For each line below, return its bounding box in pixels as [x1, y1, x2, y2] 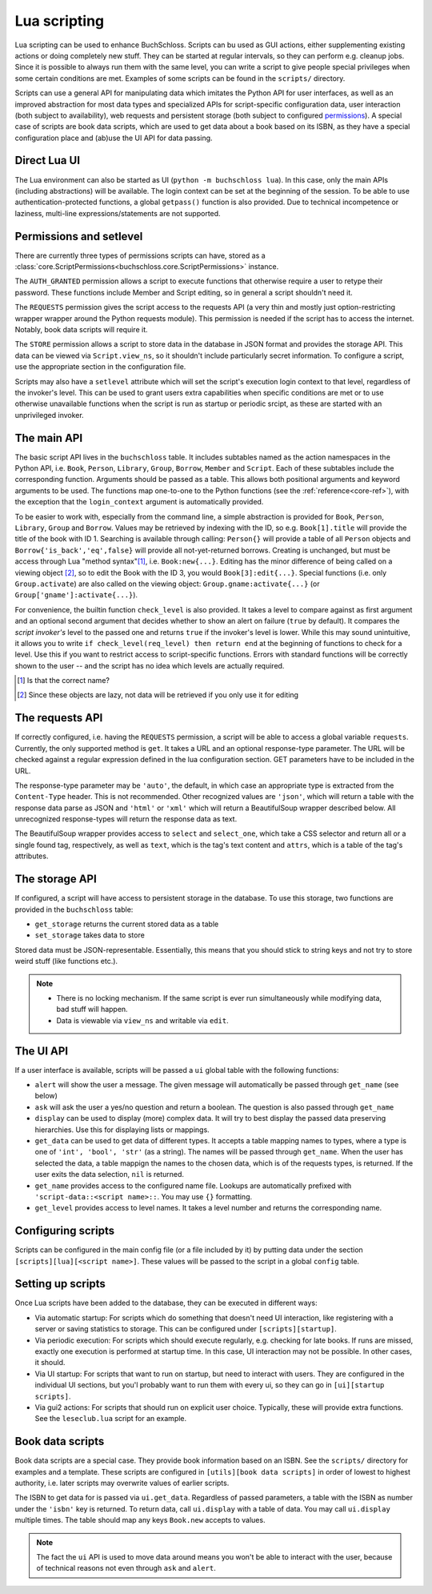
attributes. [14, 851, 49, 861]
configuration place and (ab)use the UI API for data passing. [14, 133, 213, 143]
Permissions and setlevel [14, 229, 143, 243]
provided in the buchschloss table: [14, 905, 134, 914]
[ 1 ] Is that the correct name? [17, 676, 110, 685]
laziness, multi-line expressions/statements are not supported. [14, 208, 221, 218]
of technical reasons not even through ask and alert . [36, 1564, 216, 1573]
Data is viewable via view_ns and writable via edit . [56, 1015, 229, 1025]
